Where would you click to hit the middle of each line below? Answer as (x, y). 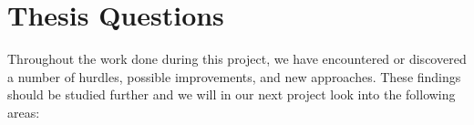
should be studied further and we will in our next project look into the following (232, 94)
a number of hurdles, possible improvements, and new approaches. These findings (234, 76)
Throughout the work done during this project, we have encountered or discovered (237, 59)
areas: (24, 112)
